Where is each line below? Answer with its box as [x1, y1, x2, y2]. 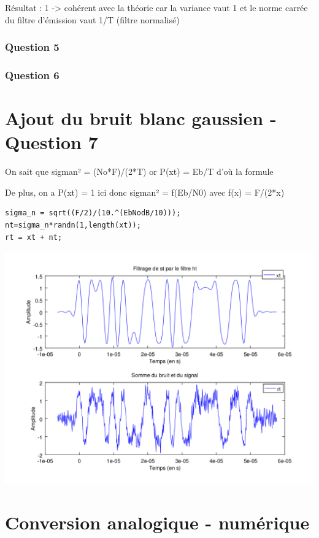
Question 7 [5, 129, 98, 155]
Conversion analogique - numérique [5, 509, 310, 534]
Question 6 [5, 67, 60, 82]
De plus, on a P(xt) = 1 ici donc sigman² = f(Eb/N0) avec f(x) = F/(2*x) [5, 185, 285, 198]
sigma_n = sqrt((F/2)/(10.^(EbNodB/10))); [5, 209, 181, 218]
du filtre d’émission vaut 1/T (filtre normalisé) [5, 13, 180, 26]
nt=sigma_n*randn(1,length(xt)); [5, 220, 141, 229]
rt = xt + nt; [5, 232, 63, 242]
